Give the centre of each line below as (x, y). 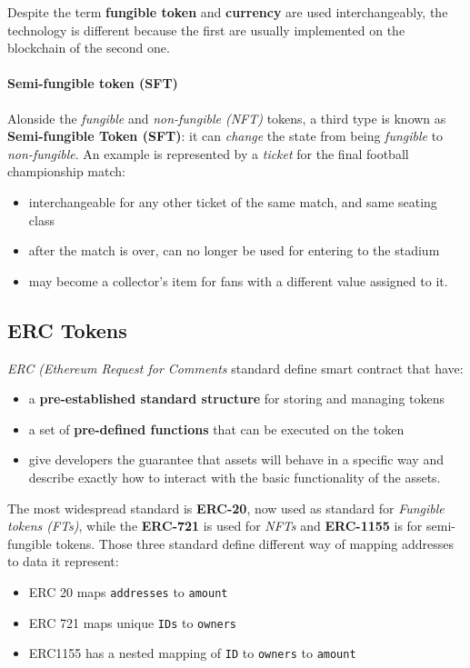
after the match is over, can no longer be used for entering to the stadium (234, 250)
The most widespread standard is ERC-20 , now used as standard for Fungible (226, 508)
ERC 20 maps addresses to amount (128, 591)
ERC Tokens (67, 329)
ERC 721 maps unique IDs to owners (133, 622)
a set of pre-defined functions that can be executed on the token (216, 429)
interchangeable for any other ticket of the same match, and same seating (233, 201)
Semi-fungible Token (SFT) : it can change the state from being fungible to (225, 136)
